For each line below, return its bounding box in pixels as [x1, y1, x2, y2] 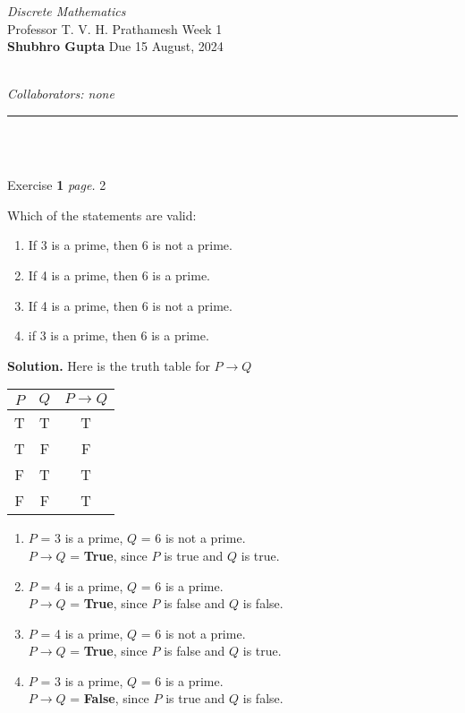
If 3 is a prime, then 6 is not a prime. [28, 236, 232, 254]
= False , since [70, 689, 149, 708]
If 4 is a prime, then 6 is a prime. [28, 265, 211, 284]
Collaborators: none [7, 84, 114, 103]
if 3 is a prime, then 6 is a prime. [28, 326, 209, 345]
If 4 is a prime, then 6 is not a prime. [28, 296, 232, 314]
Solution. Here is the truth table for [7, 356, 210, 374]
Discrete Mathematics [7, 2, 126, 20]
